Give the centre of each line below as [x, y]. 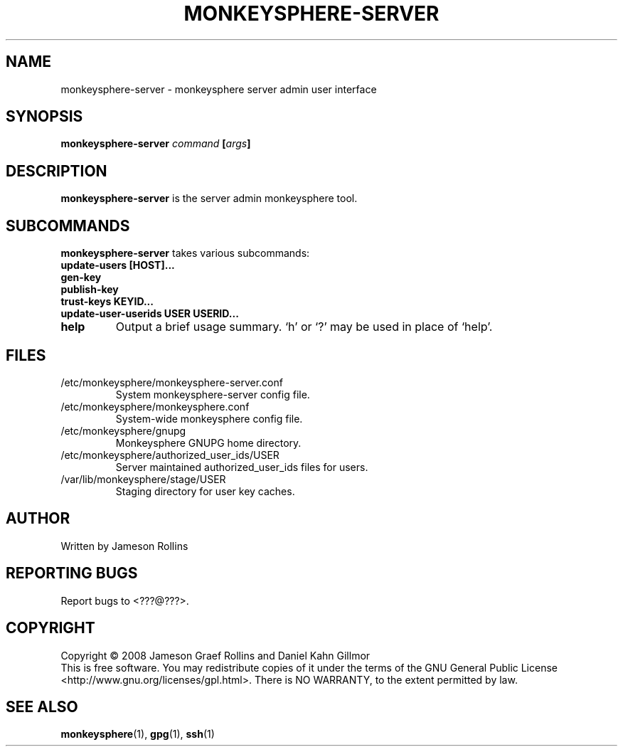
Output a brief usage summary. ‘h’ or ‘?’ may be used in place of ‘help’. [304, 327]
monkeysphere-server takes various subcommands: [185, 253]
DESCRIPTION [57, 171]
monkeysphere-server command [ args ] [156, 144]
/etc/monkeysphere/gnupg [123, 430]
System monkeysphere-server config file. [213, 394]
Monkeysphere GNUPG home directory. [208, 443]
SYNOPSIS [44, 117]
